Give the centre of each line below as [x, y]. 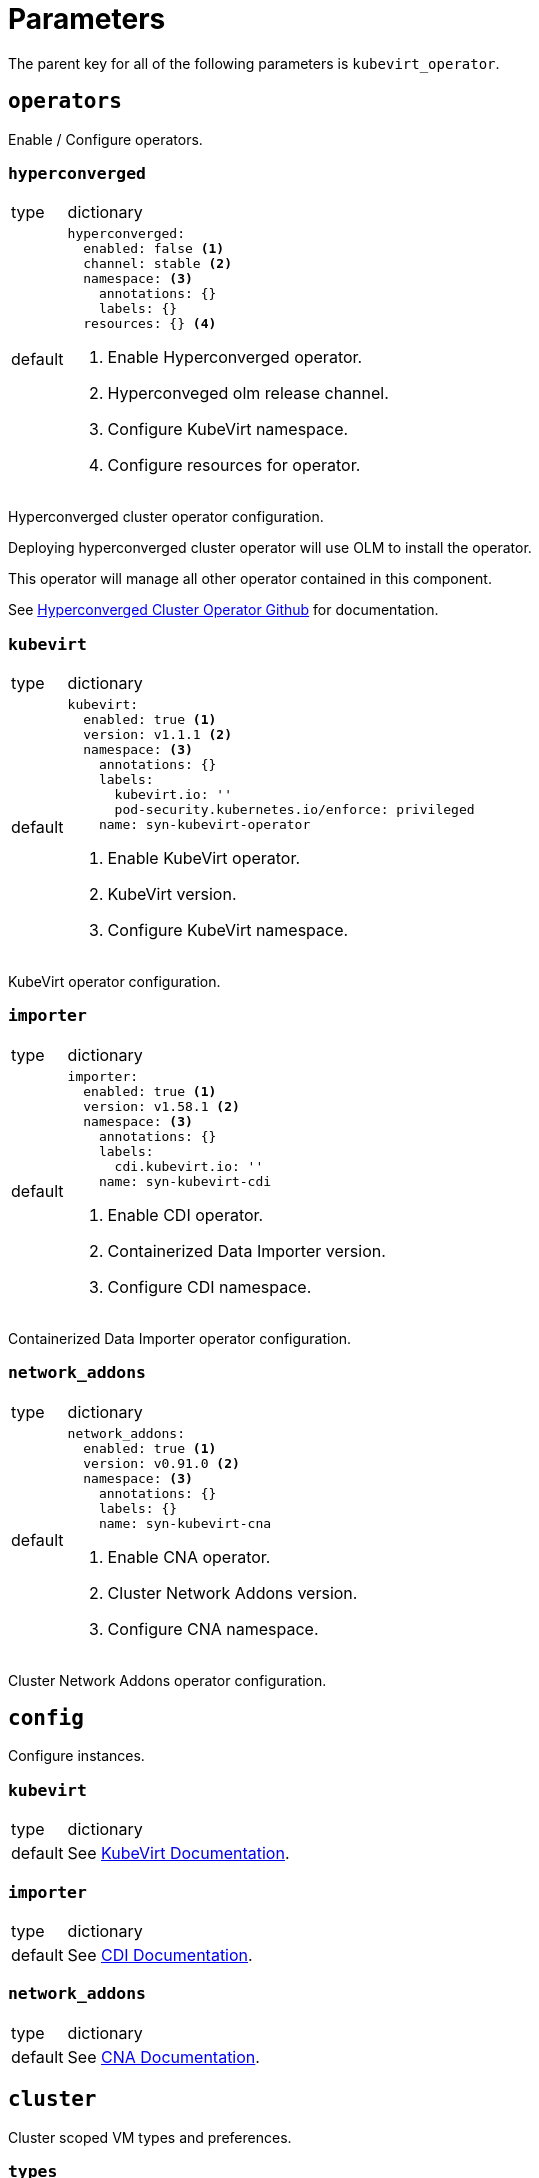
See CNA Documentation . [163, 2056]
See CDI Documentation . [160, 1954]
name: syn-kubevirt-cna [185, 1523]
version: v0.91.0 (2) [161, 1463]
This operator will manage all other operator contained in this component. [250, 579]
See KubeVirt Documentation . [178, 1853]
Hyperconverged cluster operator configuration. [166, 517]
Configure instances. [76, 1756]
